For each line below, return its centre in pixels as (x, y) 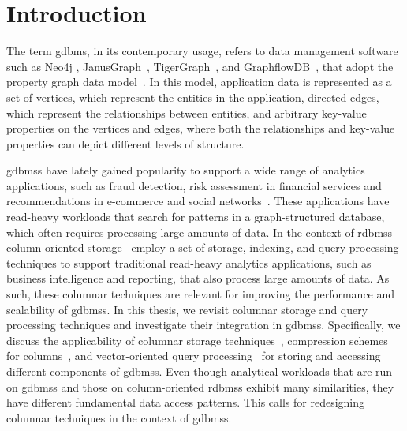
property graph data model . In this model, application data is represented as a (199, 82)
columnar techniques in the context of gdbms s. (119, 417)
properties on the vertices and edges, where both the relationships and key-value (201, 128)
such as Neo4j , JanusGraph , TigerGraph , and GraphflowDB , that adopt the (200, 66)
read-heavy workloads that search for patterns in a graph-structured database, (196, 217)
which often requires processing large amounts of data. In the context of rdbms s (200, 232)
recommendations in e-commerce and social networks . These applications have (198, 201)
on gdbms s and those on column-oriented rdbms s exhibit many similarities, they (200, 386)
